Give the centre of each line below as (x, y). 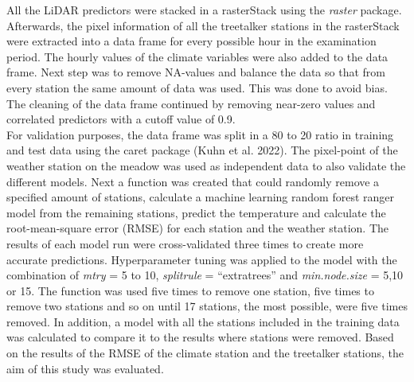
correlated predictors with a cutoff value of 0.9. (121, 119)
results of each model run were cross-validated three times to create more (185, 243)
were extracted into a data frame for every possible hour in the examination (191, 41)
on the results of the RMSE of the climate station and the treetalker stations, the (205, 353)
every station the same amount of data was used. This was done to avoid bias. (197, 87)
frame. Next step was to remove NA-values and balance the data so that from (196, 72)
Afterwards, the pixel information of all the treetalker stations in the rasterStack (203, 25)
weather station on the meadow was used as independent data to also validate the (206, 165)
